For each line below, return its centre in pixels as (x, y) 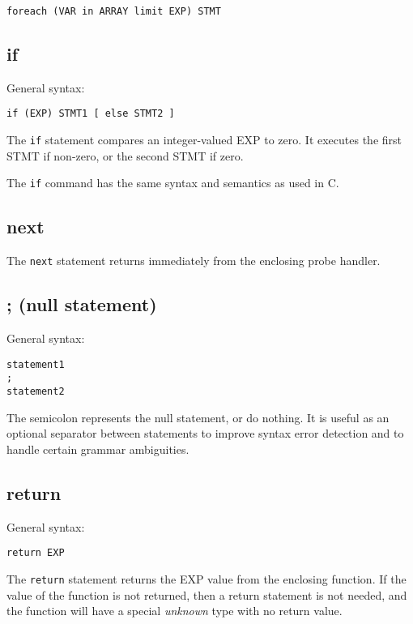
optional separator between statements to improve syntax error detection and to (205, 433)
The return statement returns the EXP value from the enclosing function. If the (206, 578)
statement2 (36, 391)
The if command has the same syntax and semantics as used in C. (173, 183)
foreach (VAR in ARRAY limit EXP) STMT (114, 11)
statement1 (36, 364)
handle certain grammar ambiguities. (98, 449)
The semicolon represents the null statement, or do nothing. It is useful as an (198, 417)
